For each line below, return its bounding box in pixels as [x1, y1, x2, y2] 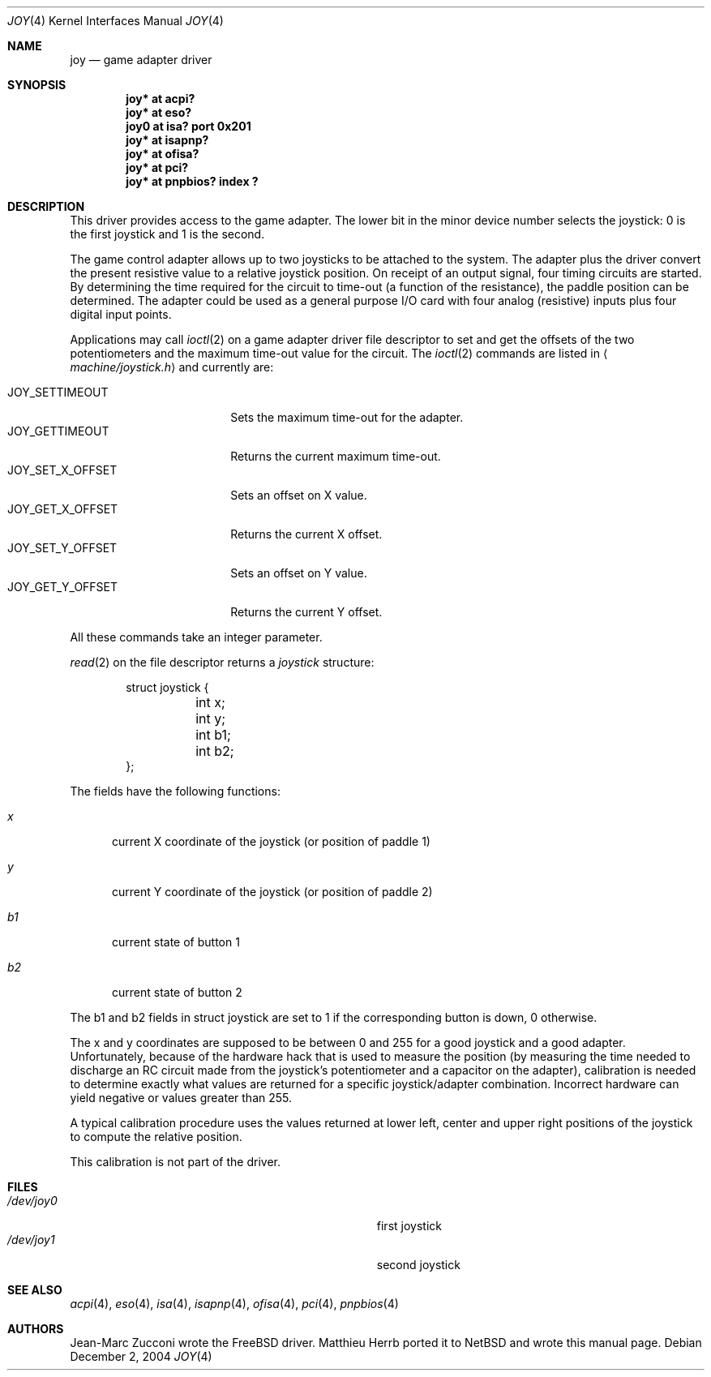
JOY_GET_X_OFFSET [7, 502, 118, 516]
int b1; [195, 727, 231, 743]
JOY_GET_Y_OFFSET [7, 580, 118, 594]
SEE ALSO [7, 1283, 62, 1297]
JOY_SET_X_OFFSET [7, 463, 118, 477]
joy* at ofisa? [126, 147, 199, 161]
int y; [195, 710, 226, 727]
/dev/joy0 [7, 1194, 58, 1208]
